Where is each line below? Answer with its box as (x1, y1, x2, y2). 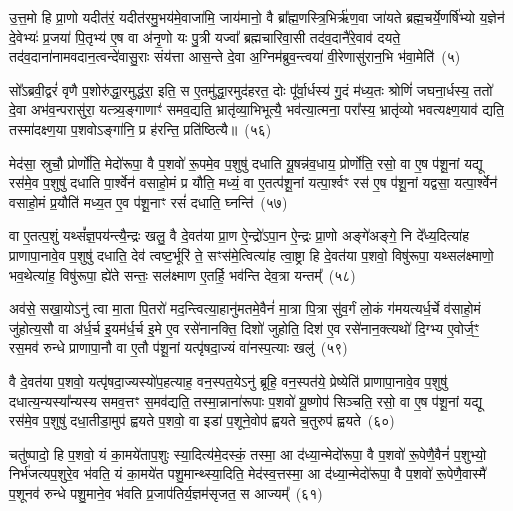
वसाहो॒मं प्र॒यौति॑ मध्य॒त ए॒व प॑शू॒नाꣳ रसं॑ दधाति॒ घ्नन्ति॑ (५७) (9, 191, 288, 212)
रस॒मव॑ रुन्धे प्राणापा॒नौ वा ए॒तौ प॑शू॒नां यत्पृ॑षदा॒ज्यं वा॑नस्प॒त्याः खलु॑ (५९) (9, 337, 348, 358)
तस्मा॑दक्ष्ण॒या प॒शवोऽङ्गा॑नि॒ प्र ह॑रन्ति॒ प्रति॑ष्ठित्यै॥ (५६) (9, 118, 272, 139)
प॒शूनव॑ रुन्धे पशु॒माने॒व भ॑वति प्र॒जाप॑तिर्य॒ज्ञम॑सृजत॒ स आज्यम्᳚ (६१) (9, 482, 323, 503)
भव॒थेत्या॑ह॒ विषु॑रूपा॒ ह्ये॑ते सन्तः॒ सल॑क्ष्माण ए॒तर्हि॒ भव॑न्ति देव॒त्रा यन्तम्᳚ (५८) (9, 264, 356, 285)
